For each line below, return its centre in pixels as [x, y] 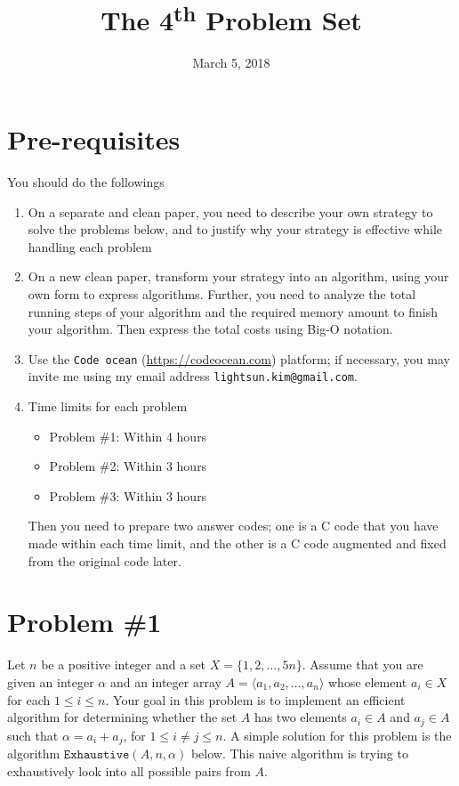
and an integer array [165, 681]
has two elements [300, 717]
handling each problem [90, 246]
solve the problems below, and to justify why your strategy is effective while [235, 229]
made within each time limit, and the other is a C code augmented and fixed [237, 543]
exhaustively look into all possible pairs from [129, 770]
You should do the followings [86, 181]
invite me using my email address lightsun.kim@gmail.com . [193, 376]
